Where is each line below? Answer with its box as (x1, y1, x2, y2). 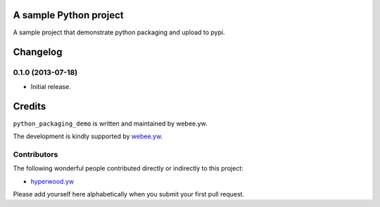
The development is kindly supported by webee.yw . (13, 132, 163, 140)
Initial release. (30, 82, 71, 91)
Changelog (13, 46, 63, 58)
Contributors (13, 149, 58, 159)
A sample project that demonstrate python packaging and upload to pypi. (13, 28, 225, 36)
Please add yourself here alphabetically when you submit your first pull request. (13, 189, 245, 198)
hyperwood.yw (30, 177, 74, 185)
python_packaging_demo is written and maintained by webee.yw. (13, 119, 208, 128)
